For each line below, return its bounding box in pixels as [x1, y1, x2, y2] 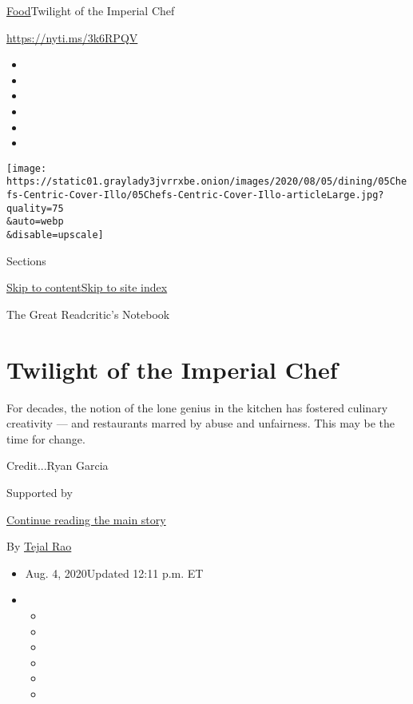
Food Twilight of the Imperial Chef [6, 2, 175, 18]
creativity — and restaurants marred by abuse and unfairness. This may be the [6, 415, 395, 432]
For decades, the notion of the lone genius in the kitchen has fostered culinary [6, 399, 388, 416]
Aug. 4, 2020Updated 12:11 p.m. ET [25, 564, 204, 581]
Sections [6, 252, 46, 268]
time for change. [6, 430, 85, 447]
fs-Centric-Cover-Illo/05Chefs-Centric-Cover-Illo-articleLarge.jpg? [6, 189, 384, 201]
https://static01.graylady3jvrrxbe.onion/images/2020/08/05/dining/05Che [6, 176, 407, 188]
